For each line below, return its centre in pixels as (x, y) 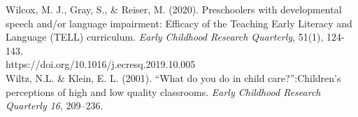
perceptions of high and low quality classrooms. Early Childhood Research (163, 91)
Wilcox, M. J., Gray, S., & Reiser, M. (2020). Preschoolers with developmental (174, 9)
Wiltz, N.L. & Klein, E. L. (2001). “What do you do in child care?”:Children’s (173, 77)
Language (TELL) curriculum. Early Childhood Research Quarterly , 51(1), (165, 37)
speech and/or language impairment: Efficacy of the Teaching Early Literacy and (179, 23)
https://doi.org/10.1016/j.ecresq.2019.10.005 (101, 64)
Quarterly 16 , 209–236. (55, 105)
